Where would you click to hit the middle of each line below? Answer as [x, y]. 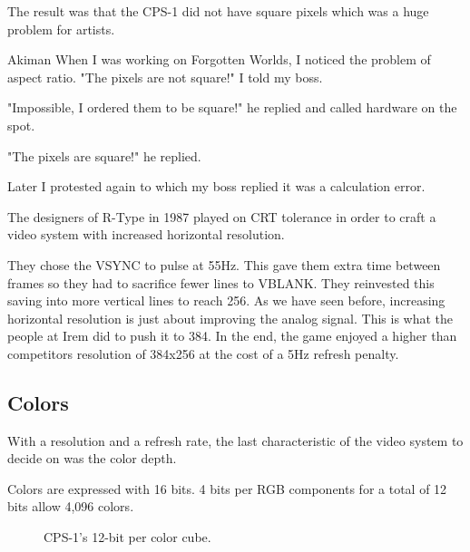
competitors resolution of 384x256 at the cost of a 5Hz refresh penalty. [203, 353]
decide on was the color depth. [92, 458]
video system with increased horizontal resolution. [146, 234]
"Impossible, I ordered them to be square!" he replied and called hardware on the [232, 107]
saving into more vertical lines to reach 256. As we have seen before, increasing [226, 300]
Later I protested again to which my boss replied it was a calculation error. [216, 186]
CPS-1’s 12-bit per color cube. [127, 537]
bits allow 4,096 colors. [71, 506]
